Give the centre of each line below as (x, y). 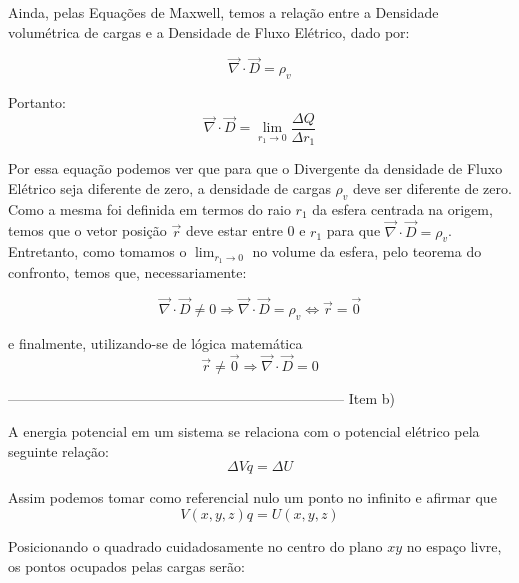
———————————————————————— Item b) (201, 397)
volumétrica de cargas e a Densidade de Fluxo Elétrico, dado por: (209, 31)
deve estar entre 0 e (245, 230)
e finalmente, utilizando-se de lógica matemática (155, 342)
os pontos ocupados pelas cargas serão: (126, 565)
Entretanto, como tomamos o (97, 251)
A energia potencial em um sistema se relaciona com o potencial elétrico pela (244, 431)
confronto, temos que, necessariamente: (127, 272)
